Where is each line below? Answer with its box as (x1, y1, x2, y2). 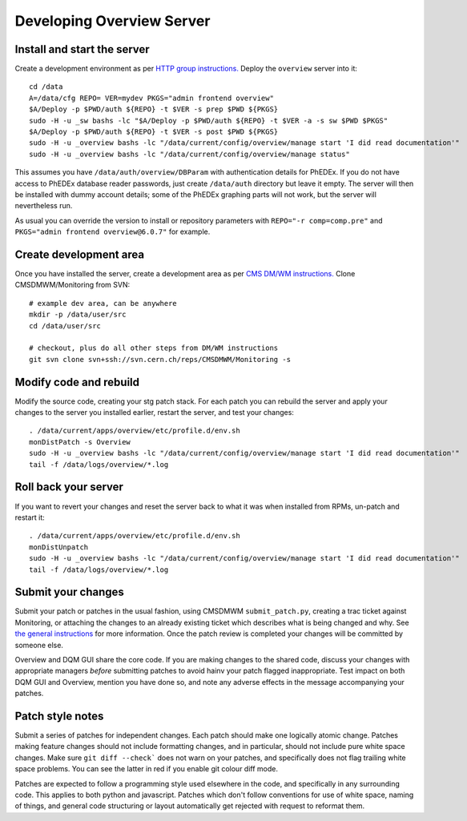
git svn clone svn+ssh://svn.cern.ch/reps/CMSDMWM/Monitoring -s (29, 355, 292, 364)
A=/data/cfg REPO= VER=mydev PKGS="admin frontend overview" (29, 93, 274, 103)
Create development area (14, 248, 144, 261)
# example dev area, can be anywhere (29, 299, 178, 308)
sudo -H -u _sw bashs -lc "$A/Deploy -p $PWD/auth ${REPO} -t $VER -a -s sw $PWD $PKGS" (29, 116, 388, 125)
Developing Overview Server (14, 12, 211, 30)
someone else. (14, 640, 64, 650)
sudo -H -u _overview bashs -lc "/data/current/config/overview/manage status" (29, 149, 350, 159)
